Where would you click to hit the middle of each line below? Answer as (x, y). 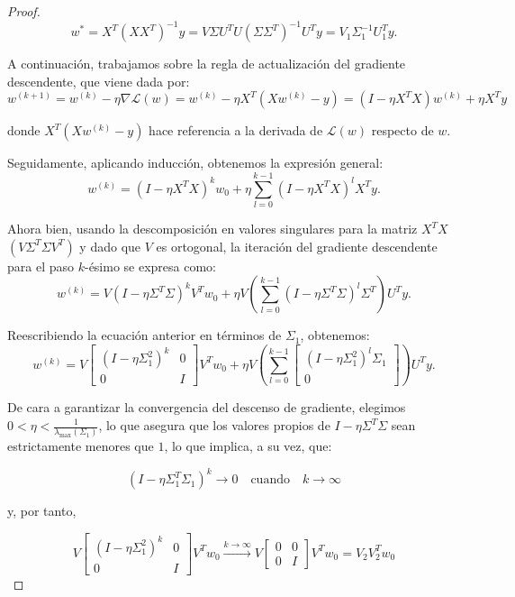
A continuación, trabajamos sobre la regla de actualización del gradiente (207, 64)
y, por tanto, (42, 511)
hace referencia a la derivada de (236, 130)
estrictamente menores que (81, 446)
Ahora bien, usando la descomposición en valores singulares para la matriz (212, 228)
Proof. (24, 11)
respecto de (402, 130)
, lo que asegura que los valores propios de (214, 425)
